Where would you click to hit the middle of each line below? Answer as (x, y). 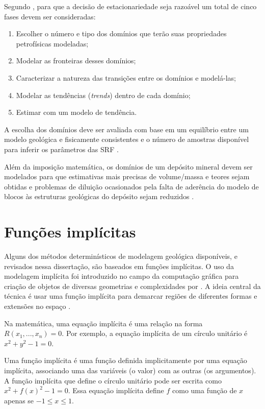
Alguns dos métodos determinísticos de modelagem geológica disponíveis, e (121, 256)
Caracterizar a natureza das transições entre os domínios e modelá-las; (126, 77)
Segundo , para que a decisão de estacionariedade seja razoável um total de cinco (130, 6)
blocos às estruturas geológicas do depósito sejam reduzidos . (99, 196)
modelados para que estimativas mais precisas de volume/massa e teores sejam (127, 176)
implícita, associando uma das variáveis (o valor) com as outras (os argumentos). (130, 370)
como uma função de (205, 390)
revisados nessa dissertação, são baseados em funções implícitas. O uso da (119, 266)
